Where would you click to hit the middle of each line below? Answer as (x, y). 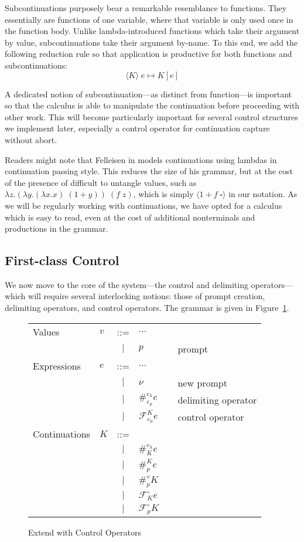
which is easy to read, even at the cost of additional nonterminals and (130, 217)
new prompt (202, 382)
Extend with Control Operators (85, 532)
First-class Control (62, 260)
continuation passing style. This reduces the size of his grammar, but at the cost (149, 171)
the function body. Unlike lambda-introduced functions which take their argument (152, 31)
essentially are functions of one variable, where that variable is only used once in (149, 19)
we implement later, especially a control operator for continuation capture (137, 128)
